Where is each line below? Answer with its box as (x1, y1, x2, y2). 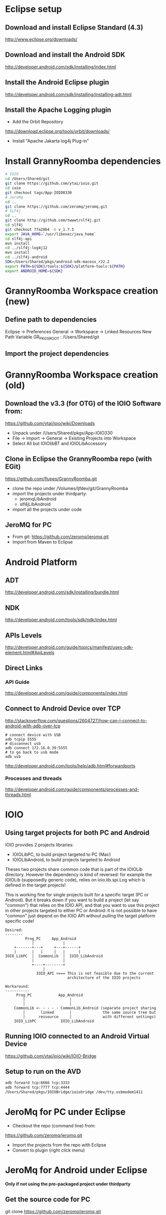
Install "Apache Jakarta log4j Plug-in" (12, 138, 89, 144)
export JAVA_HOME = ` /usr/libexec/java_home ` (5, 231, 97, 236)
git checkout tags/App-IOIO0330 (5, 190, 72, 195)
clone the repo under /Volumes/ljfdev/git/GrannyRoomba (12, 485, 128, 491)
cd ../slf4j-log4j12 (5, 245, 48, 251)
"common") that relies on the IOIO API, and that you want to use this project (5, 902, 160, 908)
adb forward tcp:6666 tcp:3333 (5, 1080, 70, 1086)
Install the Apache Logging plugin (5, 106, 111, 114)
